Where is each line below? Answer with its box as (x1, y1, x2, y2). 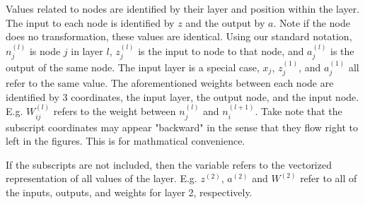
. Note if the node (273, 15, 350, 30)
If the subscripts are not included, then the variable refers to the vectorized (6, 157, 332, 172)
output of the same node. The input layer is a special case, (6, 59, 260, 74)
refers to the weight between (53, 104, 176, 119)
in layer (71, 43, 103, 58)
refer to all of (300, 171, 357, 186)
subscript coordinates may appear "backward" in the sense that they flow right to (6, 119, 358, 134)
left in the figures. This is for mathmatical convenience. (6, 133, 245, 148)
